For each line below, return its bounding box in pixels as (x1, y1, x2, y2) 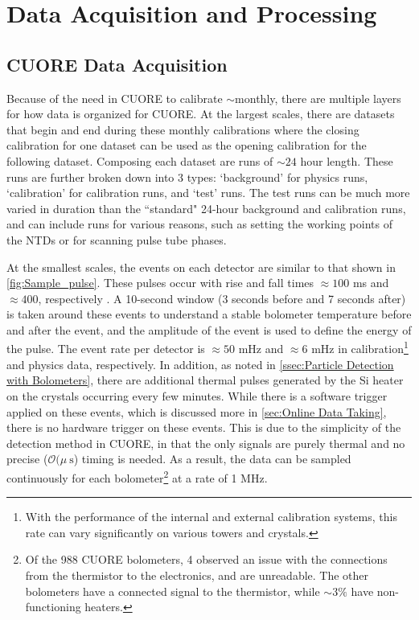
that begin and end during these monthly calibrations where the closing (6, 121, 359, 138)
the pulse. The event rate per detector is (6, 340, 205, 357)
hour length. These (300, 152, 393, 169)
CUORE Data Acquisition (6, 51, 228, 76)
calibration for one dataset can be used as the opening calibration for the (6, 137, 367, 154)
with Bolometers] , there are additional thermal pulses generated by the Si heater (6, 372, 404, 388)
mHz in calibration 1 (311, 338, 409, 357)
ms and (352, 274, 389, 291)
